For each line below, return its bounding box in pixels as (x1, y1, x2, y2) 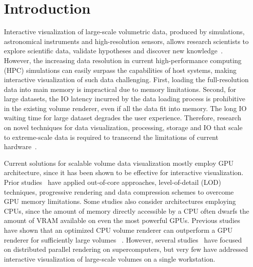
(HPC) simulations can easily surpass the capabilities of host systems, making (4, 65, 237, 75)
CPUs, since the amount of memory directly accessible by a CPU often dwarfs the (4, 205, 249, 216)
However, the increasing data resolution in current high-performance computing (4, 55, 242, 65)
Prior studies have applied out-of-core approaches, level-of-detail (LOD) (4, 177, 221, 187)
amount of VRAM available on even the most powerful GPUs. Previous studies (4, 215, 240, 225)
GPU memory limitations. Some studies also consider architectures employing (4, 196, 236, 206)
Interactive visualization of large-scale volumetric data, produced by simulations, (4, 26, 245, 37)
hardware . (4, 141, 37, 152)
